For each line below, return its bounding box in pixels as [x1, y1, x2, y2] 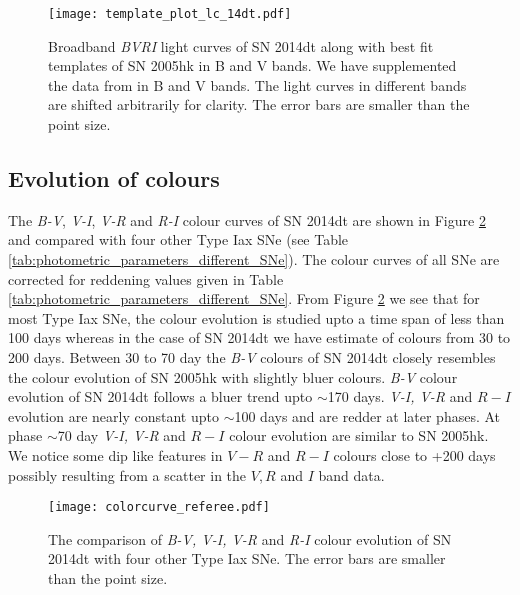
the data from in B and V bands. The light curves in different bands [48, 74, 467, 95]
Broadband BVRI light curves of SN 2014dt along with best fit [48, 35, 434, 56]
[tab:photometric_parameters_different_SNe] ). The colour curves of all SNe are [8, 249, 500, 270]
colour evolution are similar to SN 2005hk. [229, 425, 489, 446]
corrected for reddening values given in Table [8, 268, 284, 289]
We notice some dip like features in [8, 444, 223, 465]
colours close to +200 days [333, 444, 496, 465]
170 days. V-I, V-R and [327, 386, 473, 407]
